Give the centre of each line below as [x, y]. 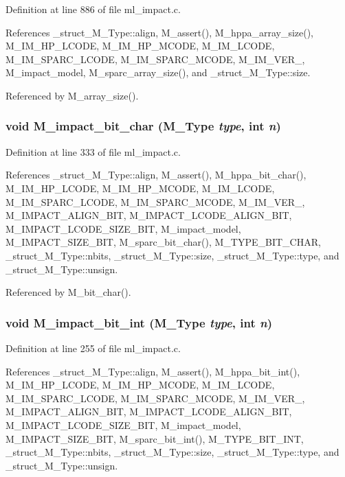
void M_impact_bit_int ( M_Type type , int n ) [139, 322]
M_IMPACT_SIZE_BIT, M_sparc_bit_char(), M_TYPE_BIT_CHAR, [163, 242]
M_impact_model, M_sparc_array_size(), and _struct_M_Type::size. [158, 72]
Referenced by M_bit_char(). [68, 292]
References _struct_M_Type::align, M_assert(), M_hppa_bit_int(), [153, 371]
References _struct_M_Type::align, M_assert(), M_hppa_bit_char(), [156, 175]
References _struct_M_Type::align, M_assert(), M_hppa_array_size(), [160, 32]
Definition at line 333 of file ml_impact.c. [93, 151]
